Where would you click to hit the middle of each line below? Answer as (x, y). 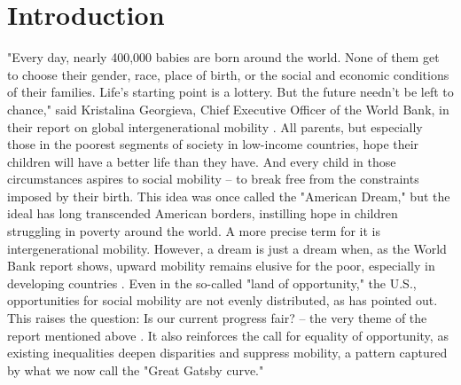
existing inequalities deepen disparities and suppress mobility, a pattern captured (227, 353)
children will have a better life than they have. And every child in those (202, 161)
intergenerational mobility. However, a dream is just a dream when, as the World (227, 248)
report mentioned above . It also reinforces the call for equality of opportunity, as (228, 335)
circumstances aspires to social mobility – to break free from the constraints (213, 179)
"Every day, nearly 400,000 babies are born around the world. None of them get (223, 57)
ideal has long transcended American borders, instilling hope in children (203, 213)
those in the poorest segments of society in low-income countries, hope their (213, 144)
